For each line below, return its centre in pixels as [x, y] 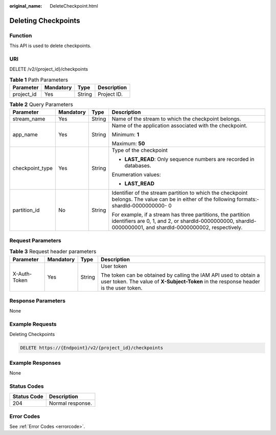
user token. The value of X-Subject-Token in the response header [180, 281]
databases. [138, 165]
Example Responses [35, 363]
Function [21, 35]
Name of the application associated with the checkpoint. [180, 126]
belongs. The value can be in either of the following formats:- [185, 199]
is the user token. [121, 288]
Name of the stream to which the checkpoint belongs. [176, 119]
